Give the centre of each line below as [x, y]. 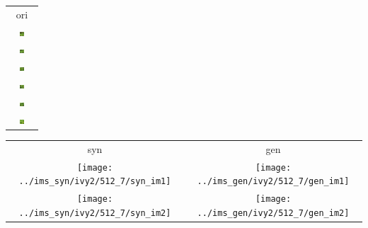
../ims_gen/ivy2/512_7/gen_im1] [273, 182]
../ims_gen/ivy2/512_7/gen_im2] [273, 213]
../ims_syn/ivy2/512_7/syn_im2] [95, 213]
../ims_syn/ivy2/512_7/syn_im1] [95, 182]
